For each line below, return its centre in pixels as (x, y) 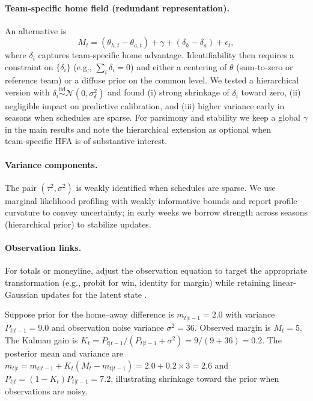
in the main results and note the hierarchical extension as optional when (138, 129)
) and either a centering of (179, 66)
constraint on (29, 66)
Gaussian (22, 294)
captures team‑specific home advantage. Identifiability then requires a (166, 55)
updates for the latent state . (94, 294)
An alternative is (36, 30)
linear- (285, 282)
